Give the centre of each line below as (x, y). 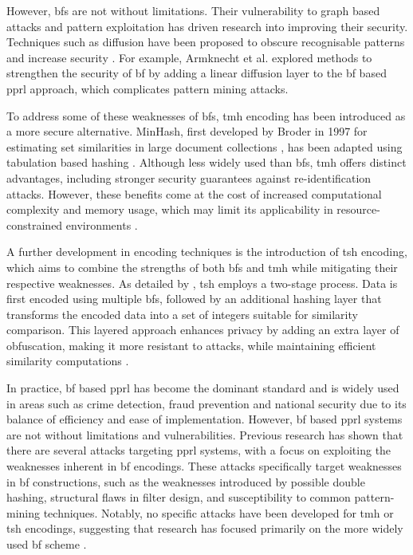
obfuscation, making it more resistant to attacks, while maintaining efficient (191, 345)
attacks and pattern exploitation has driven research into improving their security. (207, 26)
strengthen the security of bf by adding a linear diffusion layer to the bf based (197, 73)
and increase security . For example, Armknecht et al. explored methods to (189, 57)
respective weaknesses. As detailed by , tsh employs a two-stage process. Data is (202, 283)
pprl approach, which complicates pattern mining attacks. (147, 88)
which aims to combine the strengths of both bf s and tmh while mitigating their (202, 267)
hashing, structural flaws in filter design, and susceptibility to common (179, 497)
